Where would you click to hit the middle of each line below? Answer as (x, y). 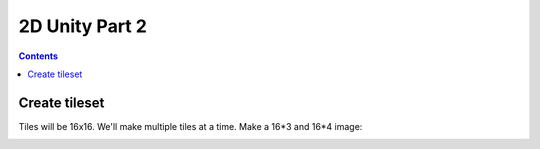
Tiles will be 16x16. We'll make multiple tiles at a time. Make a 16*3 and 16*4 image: (190, 126)
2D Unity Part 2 (82, 26)
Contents (38, 56)
